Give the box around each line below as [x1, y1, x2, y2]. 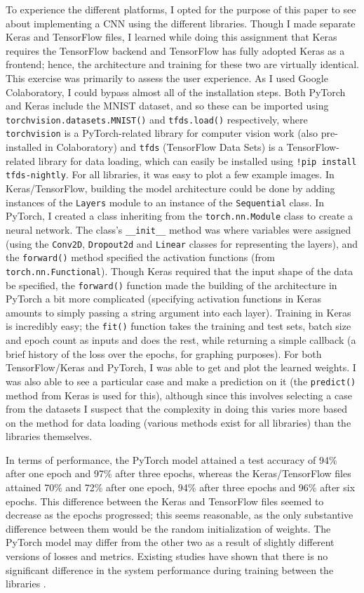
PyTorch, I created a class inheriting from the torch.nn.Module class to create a [6, 208, 353, 223]
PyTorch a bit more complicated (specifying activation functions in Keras [6, 291, 322, 306]
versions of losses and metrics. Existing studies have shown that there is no [6, 549, 328, 564]
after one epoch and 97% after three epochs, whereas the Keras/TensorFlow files [6, 466, 351, 481]
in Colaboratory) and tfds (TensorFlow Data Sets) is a [45, 140, 283, 154]
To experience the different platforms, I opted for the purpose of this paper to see [6, 2, 356, 16]
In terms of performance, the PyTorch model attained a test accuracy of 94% [6, 452, 337, 467]
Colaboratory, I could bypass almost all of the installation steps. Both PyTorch [6, 84, 346, 99]
